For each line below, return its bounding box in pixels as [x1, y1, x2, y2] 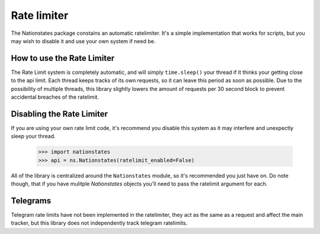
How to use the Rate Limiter [11, 53, 115, 63]
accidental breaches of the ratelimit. [11, 93, 99, 100]
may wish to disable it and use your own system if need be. [11, 37, 156, 44]
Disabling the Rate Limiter [11, 109, 108, 119]
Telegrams [11, 196, 52, 206]
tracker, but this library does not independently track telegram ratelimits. [11, 219, 188, 227]
